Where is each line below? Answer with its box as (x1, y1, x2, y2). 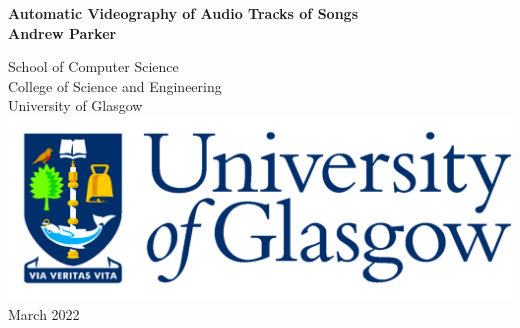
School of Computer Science (8, 56, 179, 77)
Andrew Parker (8, 22, 117, 43)
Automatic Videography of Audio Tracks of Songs (8, 3, 358, 23)
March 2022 (8, 303, 80, 324)
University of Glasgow (8, 95, 143, 116)
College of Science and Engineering (8, 75, 222, 96)
